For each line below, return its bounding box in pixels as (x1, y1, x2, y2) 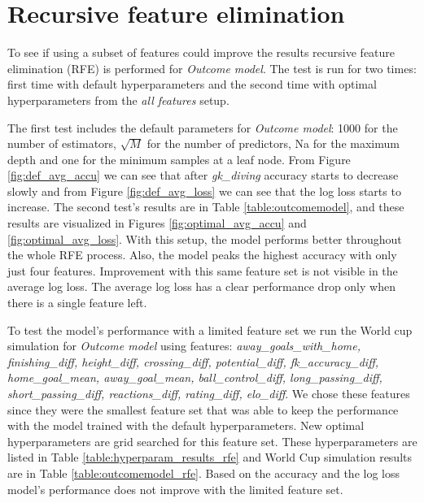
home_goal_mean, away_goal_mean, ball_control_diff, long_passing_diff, (7, 369, 382, 386)
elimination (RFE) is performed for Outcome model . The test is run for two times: (7, 59, 417, 76)
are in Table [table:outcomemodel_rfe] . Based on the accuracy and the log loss (7, 464, 400, 481)
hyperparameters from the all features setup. (7, 91, 229, 108)
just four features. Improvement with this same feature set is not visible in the (7, 262, 398, 279)
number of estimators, (7, 135, 117, 152)
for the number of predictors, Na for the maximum (146, 135, 400, 152)
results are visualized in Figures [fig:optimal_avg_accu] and (7, 215, 307, 232)
